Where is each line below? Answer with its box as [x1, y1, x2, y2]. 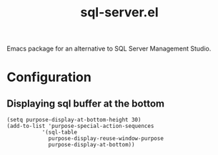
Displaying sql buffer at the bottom [6, 97, 165, 109]
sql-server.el [80, 4, 159, 21]
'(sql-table [41, 129, 78, 136]
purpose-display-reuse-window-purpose [48, 135, 164, 142]
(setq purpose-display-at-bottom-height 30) [6, 117, 142, 124]
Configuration [6, 69, 92, 85]
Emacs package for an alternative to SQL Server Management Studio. [6, 44, 212, 53]
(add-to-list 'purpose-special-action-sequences [6, 122, 154, 130]
